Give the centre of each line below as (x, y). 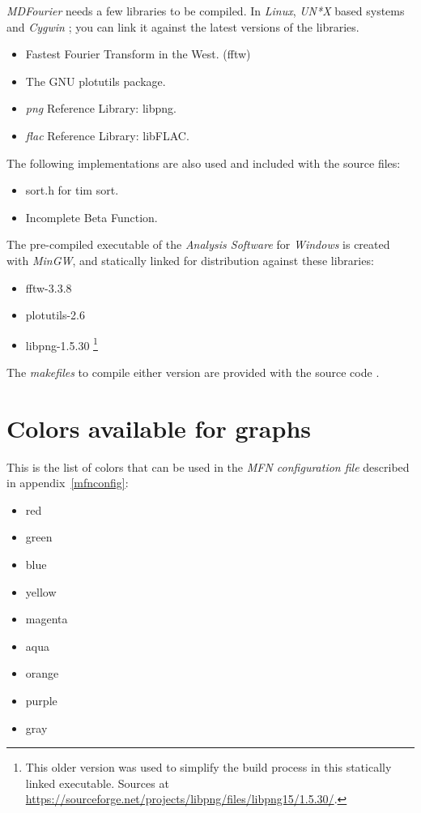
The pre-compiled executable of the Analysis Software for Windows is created (198, 244)
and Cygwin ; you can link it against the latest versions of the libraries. (183, 26)
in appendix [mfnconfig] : (68, 483)
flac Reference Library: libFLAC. (107, 135)
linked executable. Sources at (97, 783)
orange (42, 673)
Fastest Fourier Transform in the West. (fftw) (138, 54)
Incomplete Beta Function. (91, 217)
